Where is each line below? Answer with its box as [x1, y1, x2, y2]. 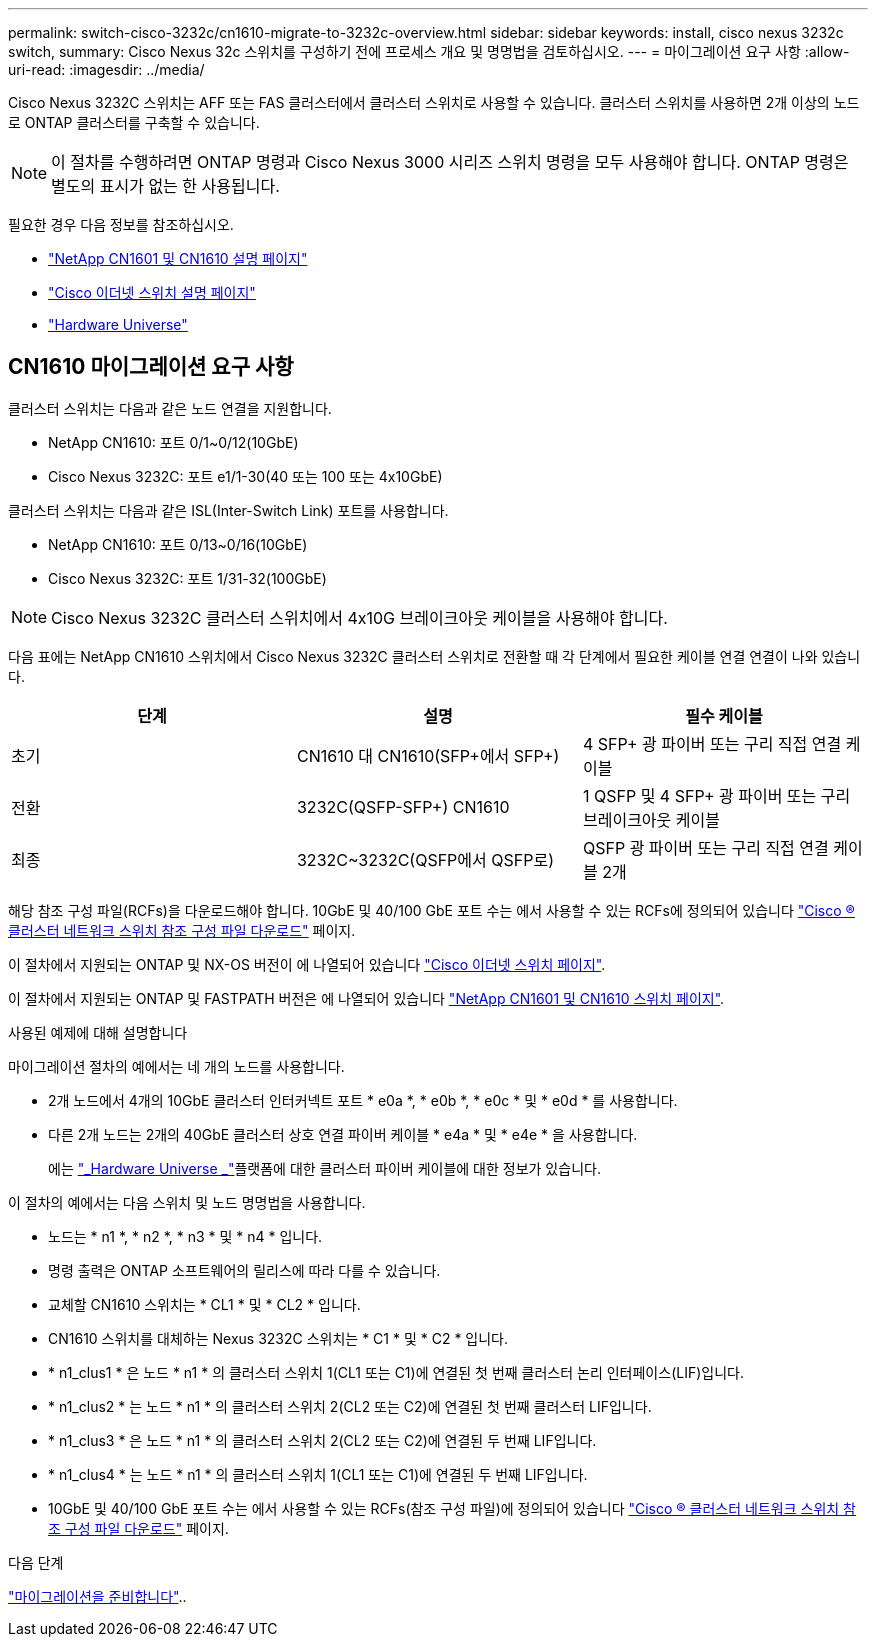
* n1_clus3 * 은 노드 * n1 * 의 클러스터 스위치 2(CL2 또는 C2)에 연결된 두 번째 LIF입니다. [48, 1431, 597, 1449]
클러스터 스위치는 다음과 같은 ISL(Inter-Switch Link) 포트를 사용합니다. [8, 501, 449, 519]
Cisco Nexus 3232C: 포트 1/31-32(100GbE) [48, 569, 327, 587]
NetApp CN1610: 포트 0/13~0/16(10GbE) [48, 535, 308, 553]
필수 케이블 [685, 705, 763, 726]
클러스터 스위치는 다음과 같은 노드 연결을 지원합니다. [8, 399, 332, 417]
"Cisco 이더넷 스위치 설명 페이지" [48, 284, 256, 301]
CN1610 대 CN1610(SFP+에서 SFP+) [296, 745, 560, 766]
